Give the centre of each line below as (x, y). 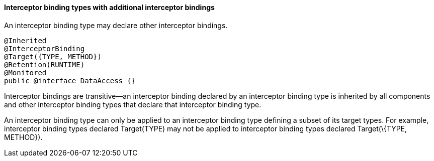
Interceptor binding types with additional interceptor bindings (109, 7)
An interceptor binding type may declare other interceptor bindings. (116, 25)
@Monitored (25, 72)
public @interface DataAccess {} (70, 80)
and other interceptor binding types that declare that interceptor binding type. (133, 104)
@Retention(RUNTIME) (45, 64)
